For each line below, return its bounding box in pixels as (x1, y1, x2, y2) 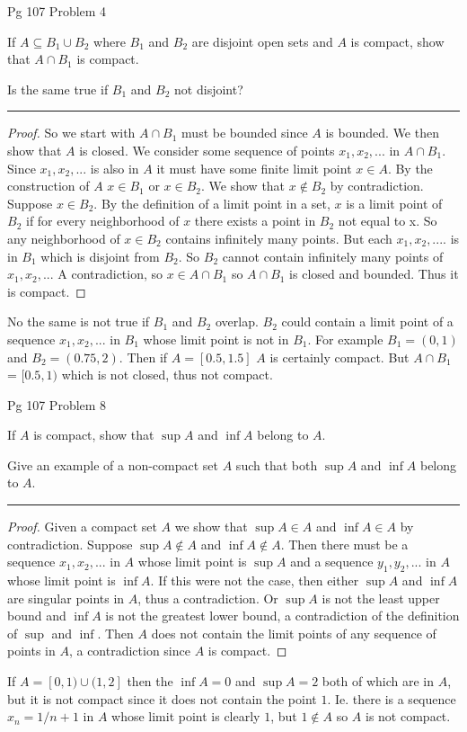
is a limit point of (346, 193, 443, 212)
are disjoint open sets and (191, 31, 333, 50)
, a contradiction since (68, 641, 190, 660)
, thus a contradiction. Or (137, 588, 278, 607)
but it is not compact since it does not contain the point (7, 689, 317, 708)
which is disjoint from (40, 246, 160, 265)
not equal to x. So (338, 211, 437, 230)
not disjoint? (174, 79, 243, 98)
